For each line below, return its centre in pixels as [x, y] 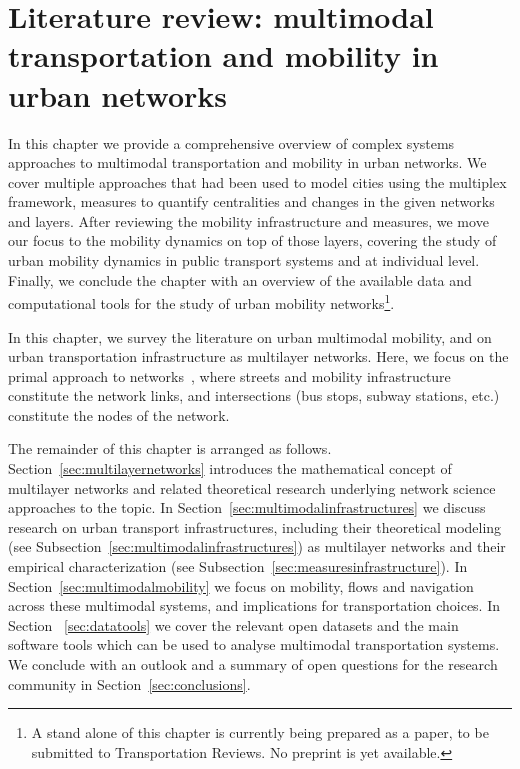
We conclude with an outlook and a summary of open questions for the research [253, 664]
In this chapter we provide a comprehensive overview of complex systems [231, 142]
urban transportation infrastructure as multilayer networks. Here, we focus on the [258, 356]
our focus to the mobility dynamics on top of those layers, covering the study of [252, 240]
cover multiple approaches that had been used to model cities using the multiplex [257, 181]
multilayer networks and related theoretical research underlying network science [252, 487]
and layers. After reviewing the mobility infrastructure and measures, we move [248, 220]
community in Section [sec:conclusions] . [129, 683]
